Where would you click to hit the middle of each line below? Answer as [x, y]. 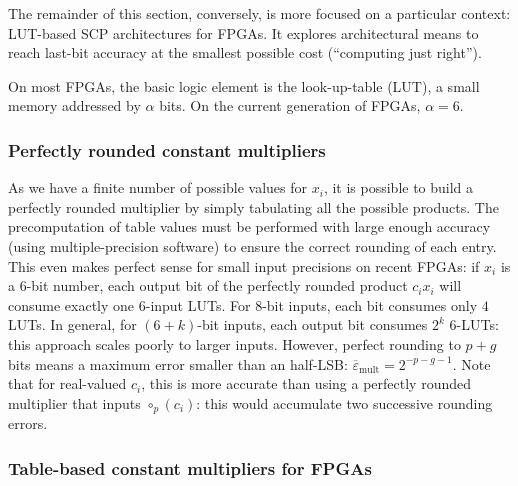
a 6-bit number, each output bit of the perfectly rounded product [208, 285]
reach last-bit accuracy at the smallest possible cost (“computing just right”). [245, 52]
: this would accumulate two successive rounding [344, 402]
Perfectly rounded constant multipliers [167, 149]
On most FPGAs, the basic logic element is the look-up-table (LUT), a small [244, 85]
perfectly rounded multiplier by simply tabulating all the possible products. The [253, 206]
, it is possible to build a [398, 187]
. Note [471, 363]
